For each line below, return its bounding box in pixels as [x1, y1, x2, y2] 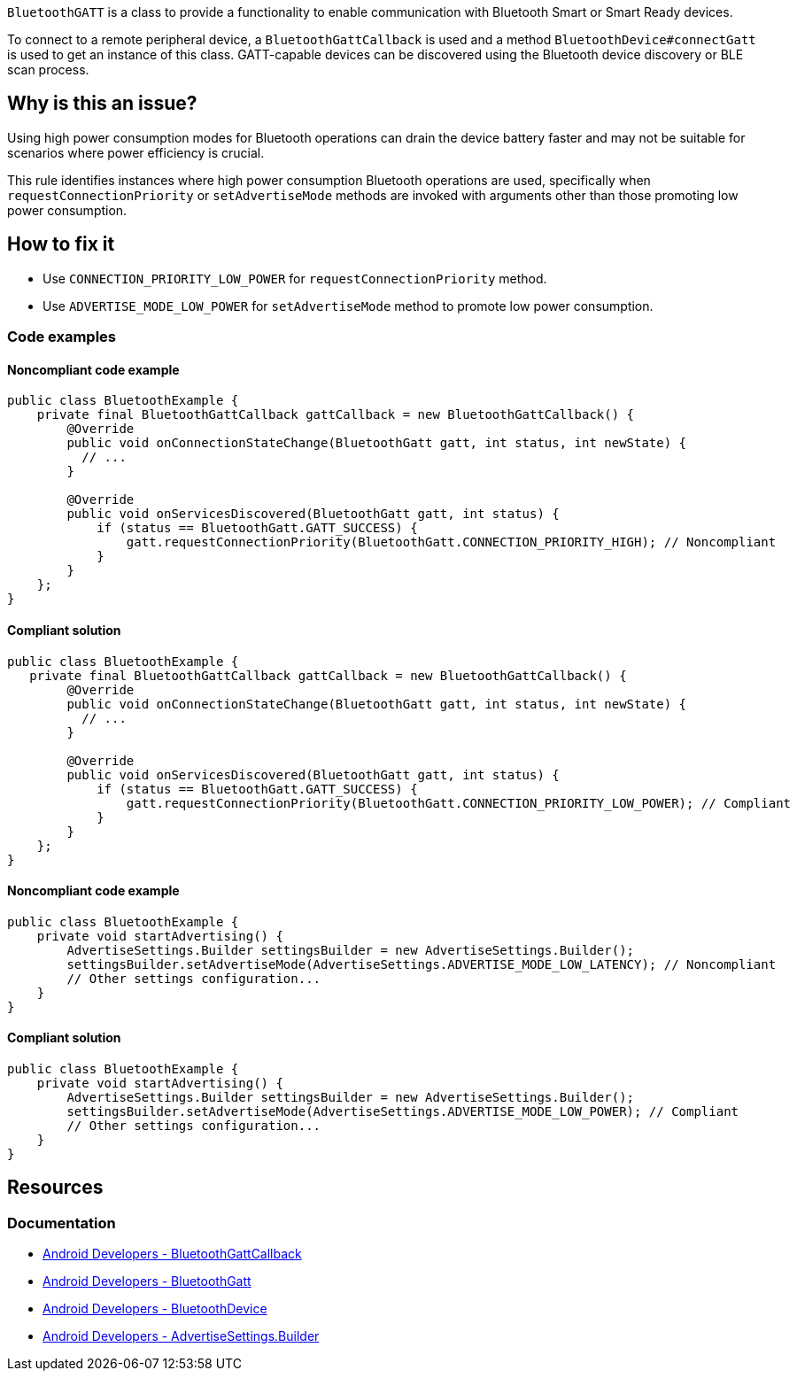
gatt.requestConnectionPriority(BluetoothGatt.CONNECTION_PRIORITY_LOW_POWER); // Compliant [126, 795, 792, 810]
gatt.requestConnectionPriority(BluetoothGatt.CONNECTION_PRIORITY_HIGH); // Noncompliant [126, 535, 777, 550]
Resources [7, 1176, 104, 1199]
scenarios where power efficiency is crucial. [7, 144, 265, 160]
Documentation [7, 1213, 116, 1232]
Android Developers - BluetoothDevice [43, 1301, 267, 1317]
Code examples [7, 328, 117, 346]
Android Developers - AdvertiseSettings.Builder [43, 1328, 320, 1344]
